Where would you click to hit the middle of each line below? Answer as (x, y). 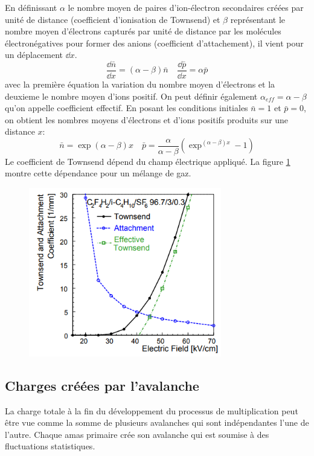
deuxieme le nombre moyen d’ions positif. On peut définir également (131, 96)
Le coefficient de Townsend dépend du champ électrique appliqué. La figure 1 (148, 161)
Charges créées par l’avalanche (102, 385)
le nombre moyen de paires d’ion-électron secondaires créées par (186, 7)
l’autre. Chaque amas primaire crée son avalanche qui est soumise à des (137, 434)
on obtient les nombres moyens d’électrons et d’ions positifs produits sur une (147, 119)
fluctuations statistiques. (50, 446)
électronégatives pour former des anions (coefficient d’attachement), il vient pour (154, 43)
